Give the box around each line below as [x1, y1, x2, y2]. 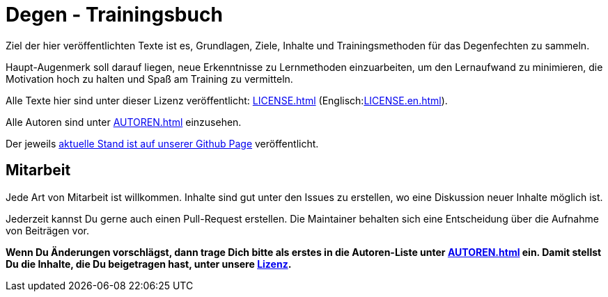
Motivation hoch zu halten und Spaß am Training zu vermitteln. [6, 72, 293, 85]
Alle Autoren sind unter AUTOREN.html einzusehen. [6, 115, 242, 128]
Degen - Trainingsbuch [6, 3, 223, 26]
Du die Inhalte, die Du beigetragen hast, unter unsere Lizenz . [6, 257, 292, 270]
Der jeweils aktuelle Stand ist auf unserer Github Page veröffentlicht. [6, 137, 319, 150]
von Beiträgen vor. [6, 224, 89, 236]
